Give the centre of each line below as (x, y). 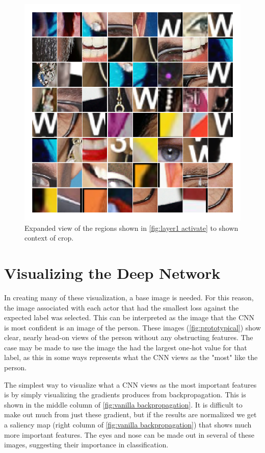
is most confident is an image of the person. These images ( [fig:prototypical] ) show (132, 327)
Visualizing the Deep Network (112, 272)
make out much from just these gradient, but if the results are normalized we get (130, 414)
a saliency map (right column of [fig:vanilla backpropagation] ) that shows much (128, 425)
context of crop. (49, 238)
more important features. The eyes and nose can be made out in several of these (129, 434)
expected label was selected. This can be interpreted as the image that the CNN (129, 317)
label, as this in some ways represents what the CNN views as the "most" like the (131, 357)
